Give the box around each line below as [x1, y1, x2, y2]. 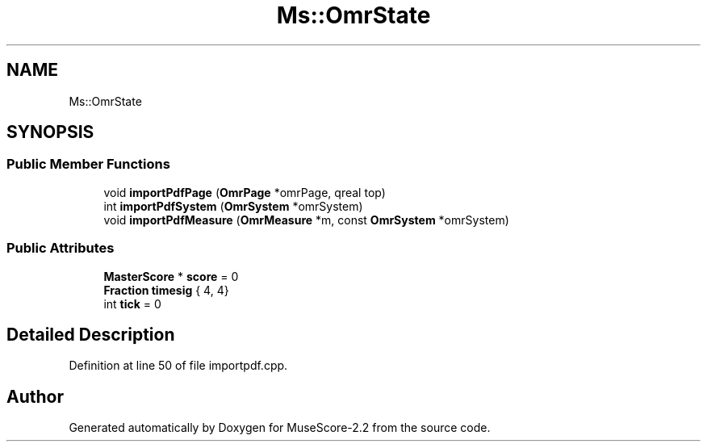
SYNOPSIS [6, 122, 94, 143]
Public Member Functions [6, 156, 170, 173]
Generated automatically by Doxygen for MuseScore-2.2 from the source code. [69, 421, 491, 435]
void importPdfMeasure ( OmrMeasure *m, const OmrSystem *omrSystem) [103, 212, 509, 227]
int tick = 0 [103, 296, 161, 311]
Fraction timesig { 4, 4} [103, 283, 229, 297]
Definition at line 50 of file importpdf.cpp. [69, 358, 288, 373]
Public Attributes [6, 240, 115, 257]
